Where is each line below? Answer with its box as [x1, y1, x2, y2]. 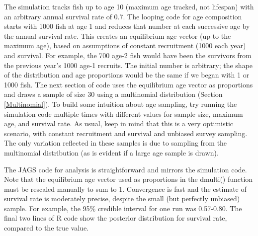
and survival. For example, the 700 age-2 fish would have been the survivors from [4, 50, 252, 60]
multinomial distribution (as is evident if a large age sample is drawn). [4, 147, 219, 157]
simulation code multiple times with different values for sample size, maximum [4, 108, 243, 119]
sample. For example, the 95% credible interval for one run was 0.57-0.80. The [4, 203, 242, 213]
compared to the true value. [4, 223, 89, 233]
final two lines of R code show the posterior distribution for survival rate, [4, 213, 227, 223]
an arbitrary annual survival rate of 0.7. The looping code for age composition [4, 11, 242, 21]
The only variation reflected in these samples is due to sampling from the [4, 138, 227, 148]
